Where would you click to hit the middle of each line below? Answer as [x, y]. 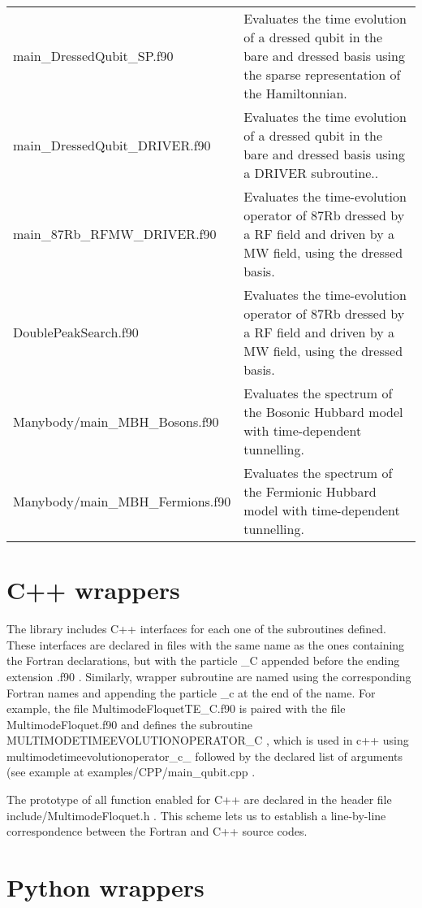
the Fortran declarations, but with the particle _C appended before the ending [203, 660]
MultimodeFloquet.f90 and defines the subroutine [130, 724]
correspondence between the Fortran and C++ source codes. [157, 831]
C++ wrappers [93, 590]
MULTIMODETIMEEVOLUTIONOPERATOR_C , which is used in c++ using [208, 740]
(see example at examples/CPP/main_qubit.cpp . [131, 772]
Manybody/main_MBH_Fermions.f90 [122, 501]
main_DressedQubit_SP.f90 [93, 56]
